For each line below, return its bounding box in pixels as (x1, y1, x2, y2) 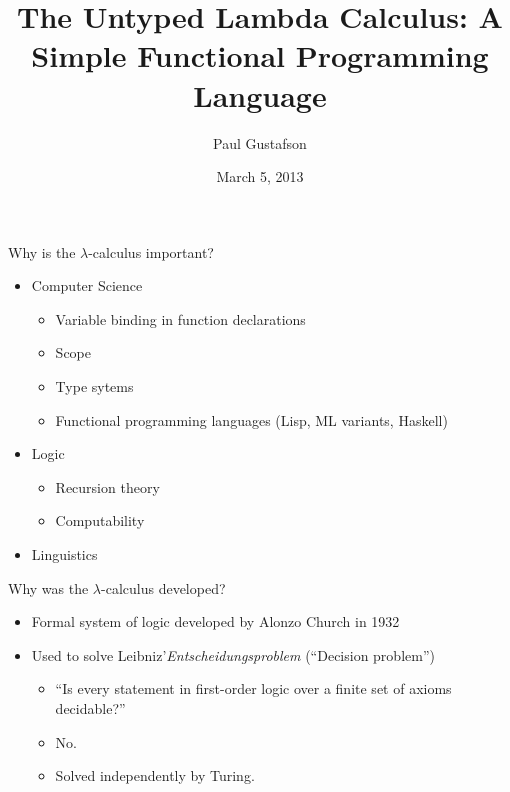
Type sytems (55, 376, 134, 397)
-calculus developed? (101, 577, 226, 598)
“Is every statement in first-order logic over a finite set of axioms (55, 678, 452, 699)
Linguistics (31, 544, 98, 565)
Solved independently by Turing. (55, 765, 255, 786)
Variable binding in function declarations (55, 308, 306, 329)
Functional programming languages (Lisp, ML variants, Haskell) (55, 409, 448, 430)
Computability (55, 510, 145, 531)
